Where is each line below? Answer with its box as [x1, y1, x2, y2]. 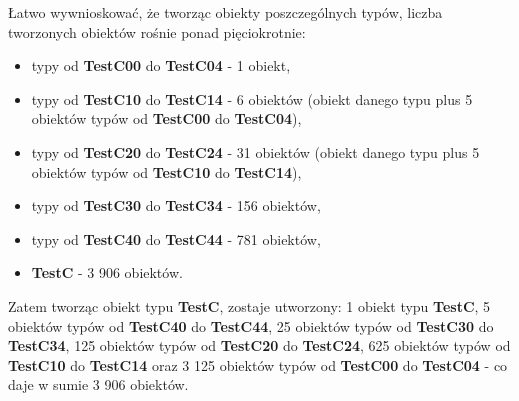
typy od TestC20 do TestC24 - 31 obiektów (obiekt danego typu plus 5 [31, 141, 480, 162]
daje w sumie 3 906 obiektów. [8, 374, 189, 395]
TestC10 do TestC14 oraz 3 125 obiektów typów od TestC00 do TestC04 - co [8, 354, 508, 375]
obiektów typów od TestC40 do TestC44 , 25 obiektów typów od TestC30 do [8, 315, 494, 336]
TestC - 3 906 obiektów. [31, 262, 183, 283]
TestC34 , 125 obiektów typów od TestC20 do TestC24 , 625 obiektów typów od [8, 335, 511, 356]
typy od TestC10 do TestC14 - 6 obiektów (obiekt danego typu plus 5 [31, 88, 473, 109]
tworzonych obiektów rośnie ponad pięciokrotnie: [8, 21, 306, 42]
